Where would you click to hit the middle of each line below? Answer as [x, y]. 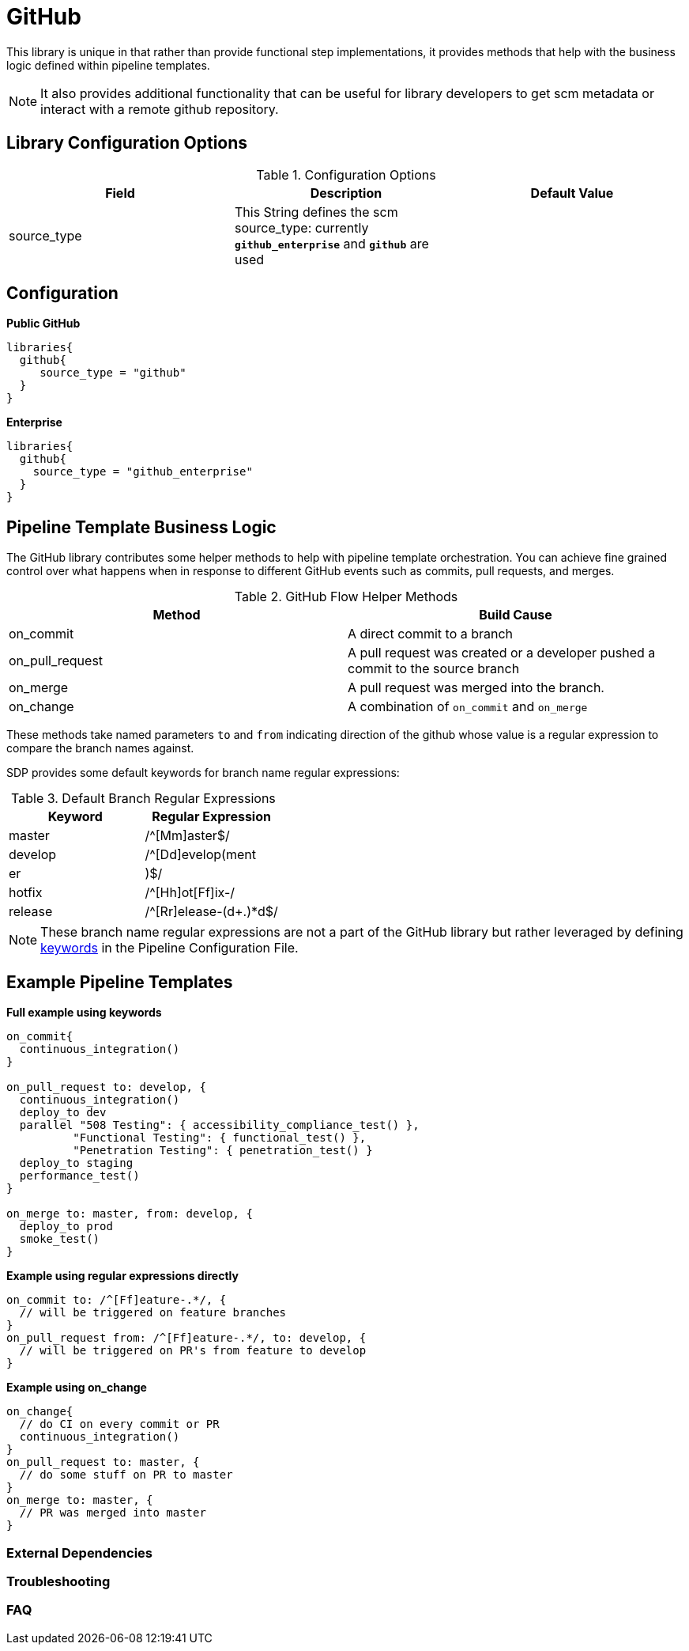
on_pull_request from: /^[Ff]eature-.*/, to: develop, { [186, 1338]
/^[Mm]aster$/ [187, 836]
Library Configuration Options [127, 143]
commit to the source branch [434, 669]
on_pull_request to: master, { [103, 1462]
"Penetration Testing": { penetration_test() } [223, 1151]
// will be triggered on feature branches [153, 1313]
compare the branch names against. [100, 748]
